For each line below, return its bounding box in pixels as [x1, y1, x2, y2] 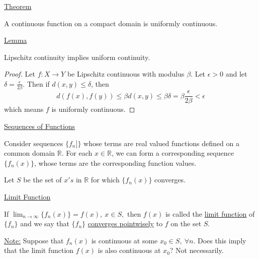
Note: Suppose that [4, 235, 64, 245]
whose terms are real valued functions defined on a [83, 138, 239, 148]
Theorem [4, 1, 32, 11]
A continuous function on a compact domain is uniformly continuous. [4, 18, 218, 28]
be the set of [23, 174, 62, 185]
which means [4, 104, 44, 114]
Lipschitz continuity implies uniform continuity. [4, 51, 150, 62]
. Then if [23, 78, 50, 89]
